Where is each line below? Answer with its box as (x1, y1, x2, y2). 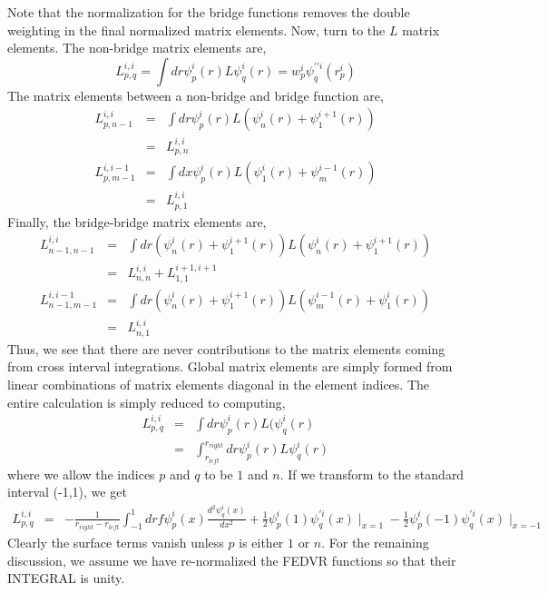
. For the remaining (321, 533, 429, 552)
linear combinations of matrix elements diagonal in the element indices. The (7, 375, 430, 394)
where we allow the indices (7, 464, 155, 483)
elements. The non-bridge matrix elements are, (7, 38, 267, 57)
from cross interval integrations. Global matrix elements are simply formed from (7, 357, 453, 376)
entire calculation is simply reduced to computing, (7, 392, 286, 411)
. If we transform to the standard (279, 464, 465, 483)
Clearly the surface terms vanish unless (7, 533, 224, 552)
